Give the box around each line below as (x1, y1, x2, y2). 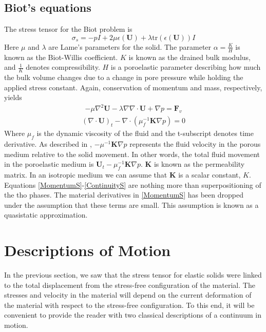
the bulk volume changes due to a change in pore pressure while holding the (4, 72, 243, 83)
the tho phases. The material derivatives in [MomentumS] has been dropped (4, 189, 243, 200)
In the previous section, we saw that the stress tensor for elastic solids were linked (4, 269, 262, 280)
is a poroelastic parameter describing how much (110, 62, 261, 72)
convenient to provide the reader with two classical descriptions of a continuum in (4, 309, 261, 320)
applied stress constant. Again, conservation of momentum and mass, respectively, (4, 82, 262, 92)
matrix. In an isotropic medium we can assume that (4, 169, 167, 180)
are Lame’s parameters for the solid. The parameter (48, 41, 212, 52)
